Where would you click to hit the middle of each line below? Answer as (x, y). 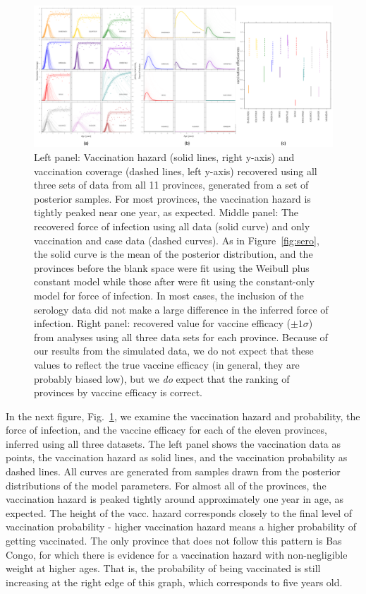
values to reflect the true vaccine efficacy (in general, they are (167, 364)
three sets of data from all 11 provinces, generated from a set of (171, 185)
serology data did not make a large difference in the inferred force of (181, 309)
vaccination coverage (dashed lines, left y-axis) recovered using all (176, 171)
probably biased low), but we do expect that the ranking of (162, 378)
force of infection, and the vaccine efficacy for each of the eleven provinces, (166, 430)
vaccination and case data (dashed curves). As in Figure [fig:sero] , (177, 240)
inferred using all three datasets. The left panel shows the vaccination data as (173, 443)
